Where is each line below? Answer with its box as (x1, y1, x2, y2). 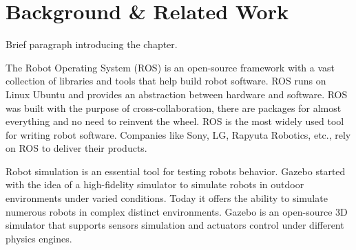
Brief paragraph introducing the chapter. (6, 37, 178, 52)
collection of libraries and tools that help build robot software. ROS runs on (6, 73, 326, 88)
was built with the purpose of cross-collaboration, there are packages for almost (6, 100, 342, 115)
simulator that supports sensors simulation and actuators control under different (6, 218, 344, 232)
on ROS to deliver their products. (6, 141, 147, 155)
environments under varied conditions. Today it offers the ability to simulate (6, 191, 328, 205)
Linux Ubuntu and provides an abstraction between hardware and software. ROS (6, 87, 348, 101)
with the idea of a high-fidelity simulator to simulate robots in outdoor (6, 177, 304, 192)
